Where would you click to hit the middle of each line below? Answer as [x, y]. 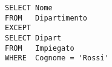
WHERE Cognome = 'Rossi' [57, 58]
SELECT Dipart [33, 38]
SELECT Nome [29, 8]
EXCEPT [18, 28]
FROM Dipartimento [46, 18]
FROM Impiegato [40, 48]
